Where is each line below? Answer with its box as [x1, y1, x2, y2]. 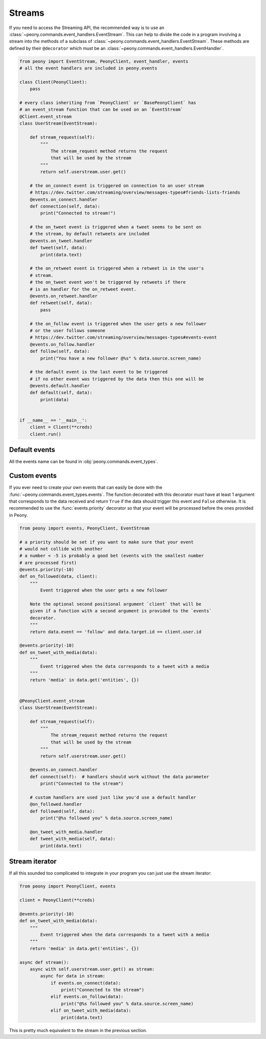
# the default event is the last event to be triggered [30, 369, 168, 375]
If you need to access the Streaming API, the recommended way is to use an [9, 25, 165, 31]
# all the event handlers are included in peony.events [19, 66, 158, 71]
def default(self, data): [30, 390, 93, 396]
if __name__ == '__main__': [19, 417, 87, 423]
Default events [9, 445, 55, 454]
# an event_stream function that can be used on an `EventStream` [19, 107, 183, 112]
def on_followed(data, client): [19, 574, 98, 579]
